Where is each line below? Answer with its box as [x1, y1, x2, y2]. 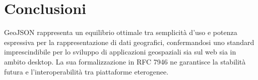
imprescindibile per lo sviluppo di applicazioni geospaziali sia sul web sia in [4, 46, 236, 57]
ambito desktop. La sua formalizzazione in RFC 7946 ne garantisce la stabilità [4, 56, 246, 66]
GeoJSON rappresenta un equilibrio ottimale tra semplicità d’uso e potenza [4, 27, 237, 37]
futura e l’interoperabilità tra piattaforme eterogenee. [4, 66, 169, 76]
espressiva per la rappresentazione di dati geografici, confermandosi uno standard [4, 36, 254, 47]
